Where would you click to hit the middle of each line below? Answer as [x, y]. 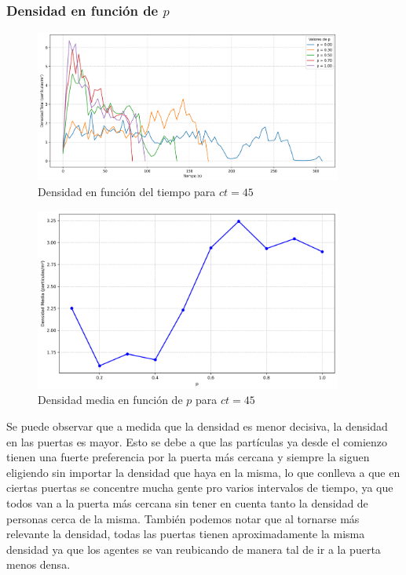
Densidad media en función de [110, 400]
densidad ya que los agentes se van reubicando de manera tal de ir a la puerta [194, 549]
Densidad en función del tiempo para [127, 191]
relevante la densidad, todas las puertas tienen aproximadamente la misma [186, 534]
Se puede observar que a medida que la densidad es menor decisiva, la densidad [197, 426]
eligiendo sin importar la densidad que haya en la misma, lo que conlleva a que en [203, 472]
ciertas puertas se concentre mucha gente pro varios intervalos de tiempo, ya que [200, 488]
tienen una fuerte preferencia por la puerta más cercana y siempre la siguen [188, 457]
